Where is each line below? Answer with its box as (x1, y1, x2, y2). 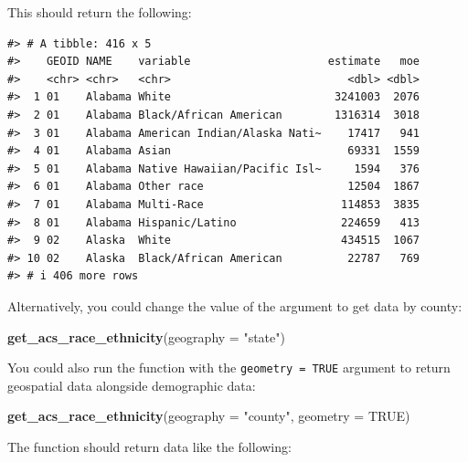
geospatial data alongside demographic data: (7, 375, 256, 394)
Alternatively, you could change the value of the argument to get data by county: (7, 296, 463, 315)
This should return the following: (7, 3, 192, 21)
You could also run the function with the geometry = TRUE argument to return (7, 358, 451, 377)
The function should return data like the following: (7, 436, 292, 456)
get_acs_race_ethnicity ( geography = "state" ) (7, 327, 285, 346)
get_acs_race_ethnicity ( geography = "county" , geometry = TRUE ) (7, 406, 410, 425)
